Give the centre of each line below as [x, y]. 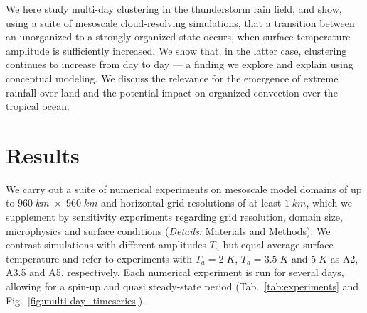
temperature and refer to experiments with [99, 258]
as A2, [344, 258]
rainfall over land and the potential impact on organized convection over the [172, 92]
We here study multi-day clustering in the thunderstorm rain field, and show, [174, 9]
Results [43, 154]
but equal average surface [278, 245]
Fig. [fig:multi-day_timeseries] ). [76, 300]
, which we [329, 203]
